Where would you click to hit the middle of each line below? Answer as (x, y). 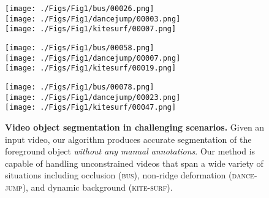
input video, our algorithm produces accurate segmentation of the (128, 139)
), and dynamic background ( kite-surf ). (97, 187)
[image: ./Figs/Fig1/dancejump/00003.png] (93, 19)
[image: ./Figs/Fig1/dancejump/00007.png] (93, 58)
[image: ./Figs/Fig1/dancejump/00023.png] (93, 97)
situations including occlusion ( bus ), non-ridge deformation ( (119, 175)
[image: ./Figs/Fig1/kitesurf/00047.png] (91, 108)
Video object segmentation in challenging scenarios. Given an (135, 127)
